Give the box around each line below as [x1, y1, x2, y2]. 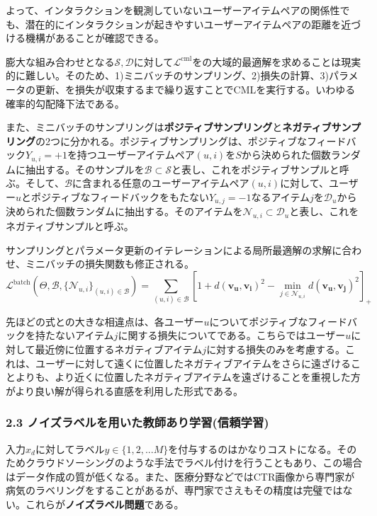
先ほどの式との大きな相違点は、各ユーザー [6, 314, 204, 328]
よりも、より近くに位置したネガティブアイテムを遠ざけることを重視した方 [15, 369, 361, 384]
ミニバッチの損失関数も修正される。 [25, 256, 194, 271]
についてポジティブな [209, 314, 308, 328]
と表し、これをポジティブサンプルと [171, 161, 339, 176]
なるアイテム [251, 189, 310, 204]
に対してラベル [35, 441, 105, 456]
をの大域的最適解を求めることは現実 [192, 54, 361, 69]
